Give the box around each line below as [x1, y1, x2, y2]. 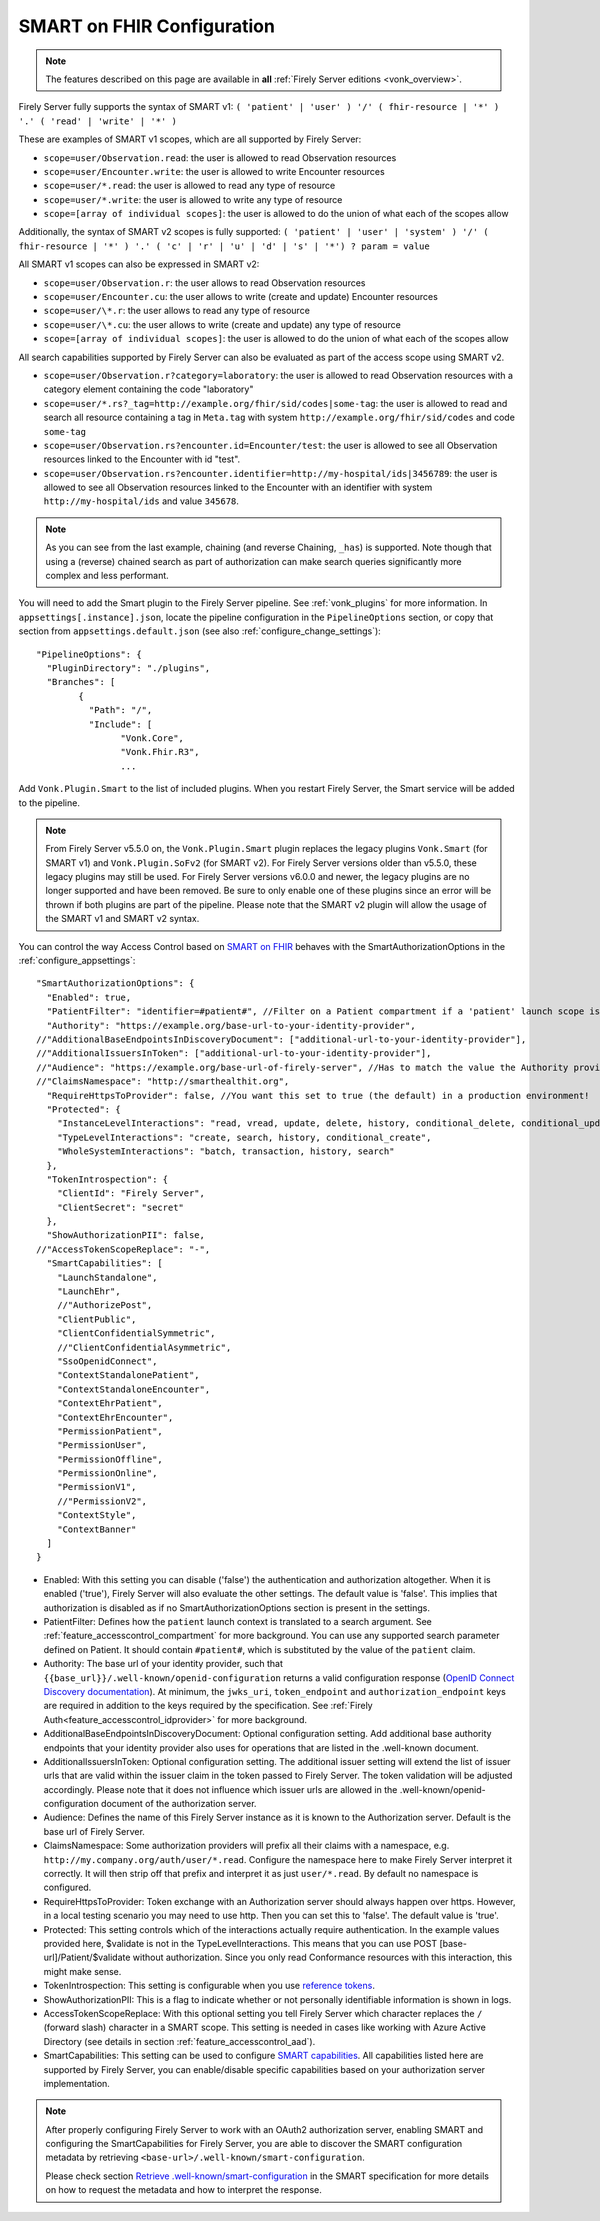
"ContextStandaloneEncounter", [56, 1383, 211, 1395]
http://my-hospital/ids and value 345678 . [43, 495, 240, 507]
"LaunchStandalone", [56, 1271, 158, 1283]
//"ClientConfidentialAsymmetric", [56, 1341, 232, 1353]
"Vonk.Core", [120, 732, 185, 744]
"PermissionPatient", [56, 1425, 164, 1437]
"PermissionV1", [56, 1481, 137, 1493]
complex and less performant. [45, 570, 169, 582]
